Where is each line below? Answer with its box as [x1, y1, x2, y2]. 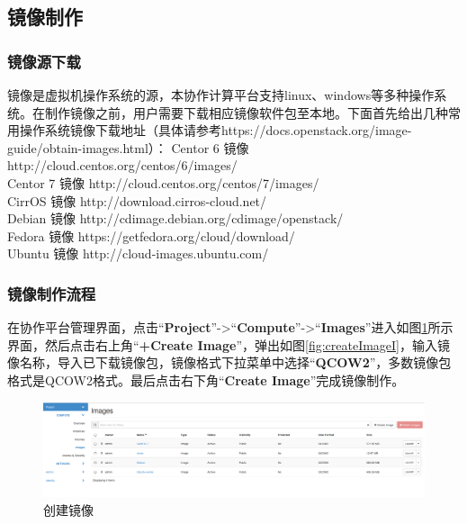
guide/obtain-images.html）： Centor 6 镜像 [7, 138, 249, 157]
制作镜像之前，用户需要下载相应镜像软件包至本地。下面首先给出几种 [44, 103, 448, 122]
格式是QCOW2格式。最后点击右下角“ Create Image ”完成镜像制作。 [7, 370, 405, 389]
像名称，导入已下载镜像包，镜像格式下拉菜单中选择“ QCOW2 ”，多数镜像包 [7, 353, 452, 372]
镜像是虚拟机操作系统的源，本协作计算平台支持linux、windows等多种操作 [7, 86, 435, 104]
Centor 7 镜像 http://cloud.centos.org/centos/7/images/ [7, 173, 319, 192]
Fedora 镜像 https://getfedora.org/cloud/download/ [7, 226, 295, 245]
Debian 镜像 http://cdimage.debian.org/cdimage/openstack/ [7, 209, 344, 228]
